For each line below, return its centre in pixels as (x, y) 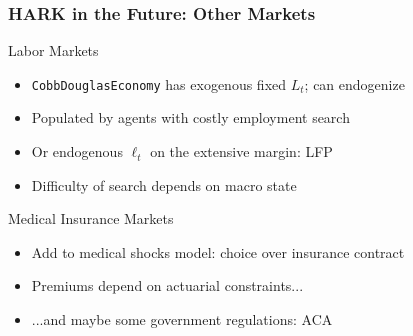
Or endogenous (77, 151)
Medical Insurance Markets (91, 218)
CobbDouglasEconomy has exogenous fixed (159, 83)
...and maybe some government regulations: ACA (182, 319)
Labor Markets (53, 50)
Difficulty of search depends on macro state (164, 184)
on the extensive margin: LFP (241, 151)
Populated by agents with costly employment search (190, 117)
